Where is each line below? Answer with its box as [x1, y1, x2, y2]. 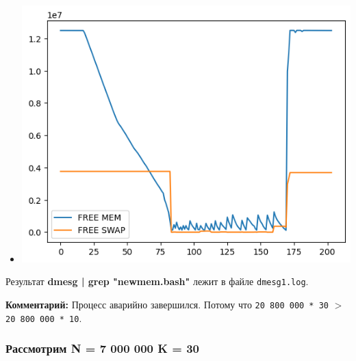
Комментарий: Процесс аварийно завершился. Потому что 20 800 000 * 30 [5, 297, 329, 311]
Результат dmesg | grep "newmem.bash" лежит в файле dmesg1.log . [5, 274, 309, 289]
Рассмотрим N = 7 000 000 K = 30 [5, 340, 200, 357]
